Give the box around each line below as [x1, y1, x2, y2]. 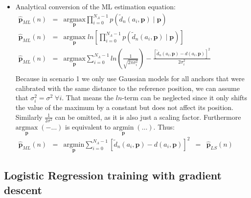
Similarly [15, 111, 43, 122]
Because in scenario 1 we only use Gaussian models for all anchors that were [15, 73, 245, 84]
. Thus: [153, 122, 175, 132]
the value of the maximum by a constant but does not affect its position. [15, 102, 233, 112]
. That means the [62, 92, 114, 103]
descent [4, 182, 42, 197]
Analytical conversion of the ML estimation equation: [15, 1, 176, 11]
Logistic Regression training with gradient [4, 168, 222, 183]
